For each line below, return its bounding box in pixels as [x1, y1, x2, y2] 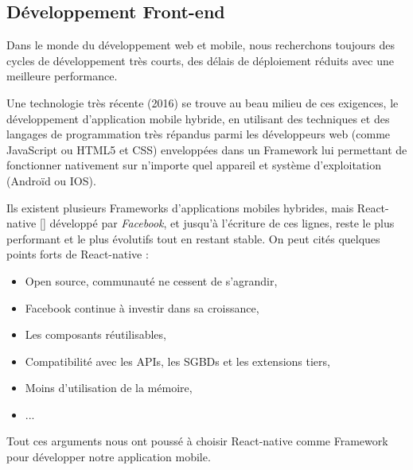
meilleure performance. [6, 68, 118, 84]
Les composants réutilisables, [25, 326, 166, 343]
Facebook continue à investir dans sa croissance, [25, 299, 259, 316]
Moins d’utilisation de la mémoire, [25, 379, 193, 396]
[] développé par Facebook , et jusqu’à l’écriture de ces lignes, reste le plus [40, 215, 395, 231]
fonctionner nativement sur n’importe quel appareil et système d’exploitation [6, 157, 381, 173]
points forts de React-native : [6, 246, 149, 262]
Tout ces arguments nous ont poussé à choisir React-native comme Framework [6, 433, 388, 449]
